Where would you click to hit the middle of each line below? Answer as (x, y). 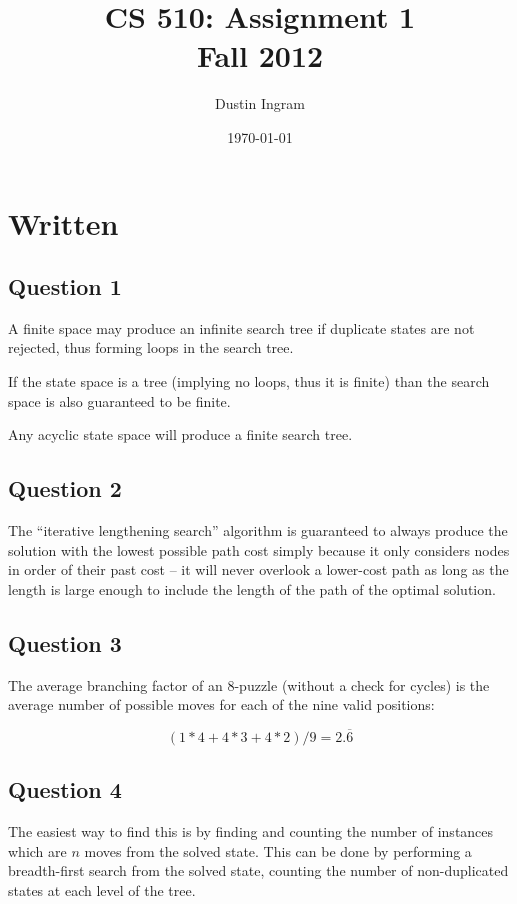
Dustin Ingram (260, 103)
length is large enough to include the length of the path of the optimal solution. (252, 588)
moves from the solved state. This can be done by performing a (278, 850)
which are (37, 850)
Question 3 (65, 642)
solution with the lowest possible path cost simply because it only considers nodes (259, 549)
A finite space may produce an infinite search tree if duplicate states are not (241, 327)
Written (63, 222)
